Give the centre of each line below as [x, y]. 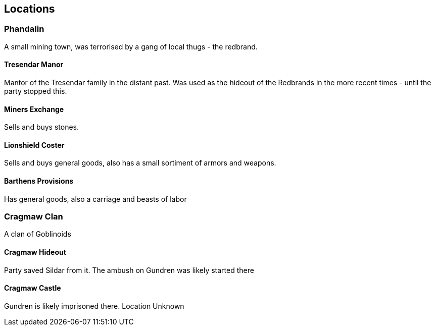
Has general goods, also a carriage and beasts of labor [95, 199]
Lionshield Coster [34, 145]
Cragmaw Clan [34, 217]
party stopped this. [36, 91]
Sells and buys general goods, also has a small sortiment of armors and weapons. [140, 163]
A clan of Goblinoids [38, 234]
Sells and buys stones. [42, 127]
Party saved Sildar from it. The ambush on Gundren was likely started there [129, 270]
